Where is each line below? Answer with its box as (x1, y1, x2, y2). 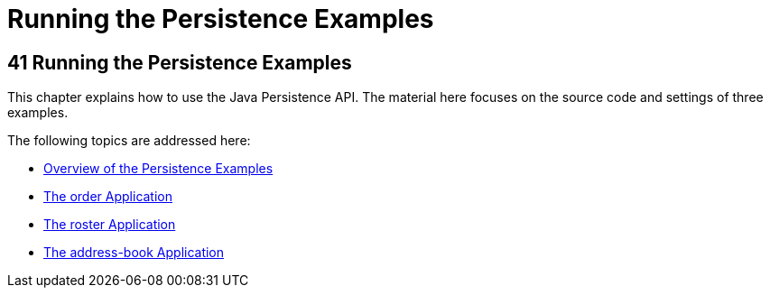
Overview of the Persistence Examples (43, 161, 274, 177)
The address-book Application (43, 244, 225, 261)
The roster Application (43, 217, 176, 233)
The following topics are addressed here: (7, 133, 251, 149)
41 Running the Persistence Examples (7, 51, 352, 74)
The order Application (43, 189, 173, 205)
